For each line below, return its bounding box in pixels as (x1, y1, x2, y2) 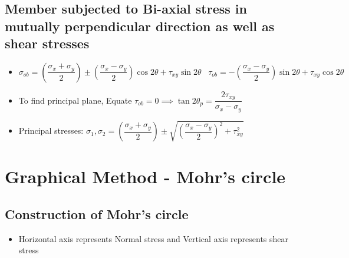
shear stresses (5, 34, 90, 52)
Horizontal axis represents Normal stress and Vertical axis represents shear (18, 232, 289, 244)
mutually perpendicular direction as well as (5, 16, 275, 35)
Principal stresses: (18, 124, 84, 137)
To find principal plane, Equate (18, 94, 132, 106)
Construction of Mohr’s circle (5, 204, 189, 223)
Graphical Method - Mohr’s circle (5, 164, 286, 188)
